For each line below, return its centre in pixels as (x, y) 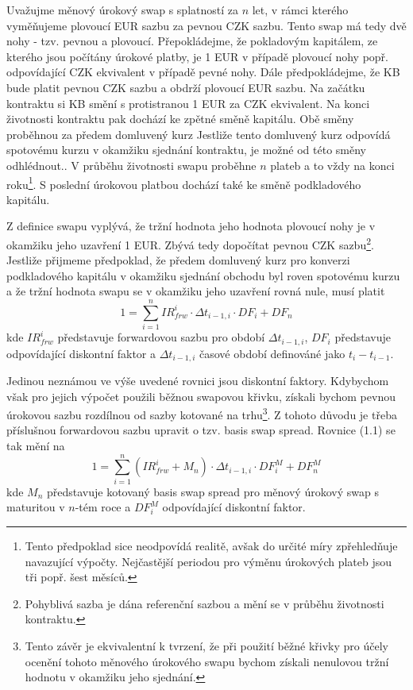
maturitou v (36, 507)
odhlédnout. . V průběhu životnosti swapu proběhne (131, 165)
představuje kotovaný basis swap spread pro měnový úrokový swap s (212, 491)
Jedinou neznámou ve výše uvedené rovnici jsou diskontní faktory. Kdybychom (198, 381)
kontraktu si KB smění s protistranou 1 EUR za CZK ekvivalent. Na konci (188, 103)
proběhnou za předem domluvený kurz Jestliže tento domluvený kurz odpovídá (199, 134)
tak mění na (36, 446)
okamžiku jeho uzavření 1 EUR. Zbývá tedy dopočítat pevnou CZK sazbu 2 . (190, 243)
